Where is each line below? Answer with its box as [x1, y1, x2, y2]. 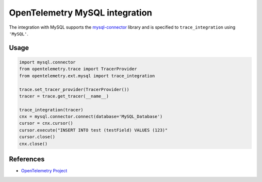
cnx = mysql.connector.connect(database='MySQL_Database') [19, 114, 163, 119]
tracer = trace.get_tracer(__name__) [19, 93, 109, 99]
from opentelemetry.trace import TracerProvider [19, 66, 137, 72]
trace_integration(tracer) [19, 107, 83, 113]
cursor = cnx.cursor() [19, 120, 73, 126]
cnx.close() [19, 141, 48, 147]
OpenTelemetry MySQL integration [9, 7, 152, 18]
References [9, 155, 45, 164]
